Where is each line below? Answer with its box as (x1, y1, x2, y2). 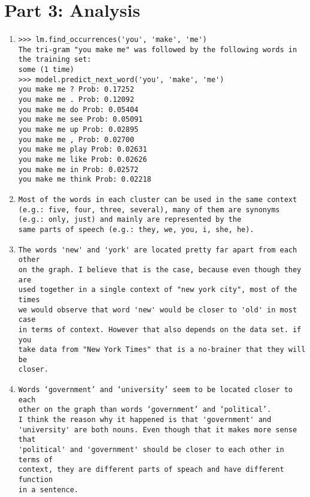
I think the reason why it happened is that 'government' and (18, 415, 272, 424)
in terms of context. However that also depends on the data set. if (18, 325, 302, 334)
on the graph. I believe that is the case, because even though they (18, 265, 302, 274)
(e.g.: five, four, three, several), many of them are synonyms (18, 205, 280, 214)
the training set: (18, 55, 92, 64)
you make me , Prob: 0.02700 (18, 135, 135, 144)
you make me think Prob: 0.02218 (18, 175, 151, 184)
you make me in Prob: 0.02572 (18, 165, 139, 174)
